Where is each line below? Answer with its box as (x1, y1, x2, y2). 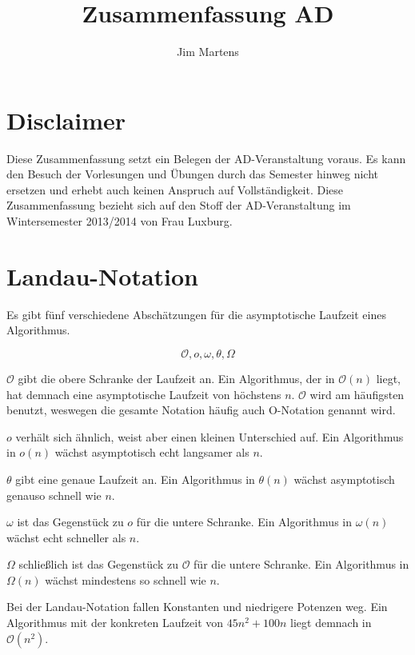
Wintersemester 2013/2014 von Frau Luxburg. (6, 213, 233, 230)
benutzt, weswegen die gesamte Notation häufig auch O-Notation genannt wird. (6, 401, 396, 418)
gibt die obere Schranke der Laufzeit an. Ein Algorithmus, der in (18, 369, 335, 386)
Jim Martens (177, 43, 239, 60)
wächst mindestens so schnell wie (45, 571, 206, 588)
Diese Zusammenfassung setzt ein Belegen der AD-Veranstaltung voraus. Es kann (6, 150, 406, 166)
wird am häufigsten (309, 385, 405, 402)
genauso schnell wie (6, 486, 102, 503)
